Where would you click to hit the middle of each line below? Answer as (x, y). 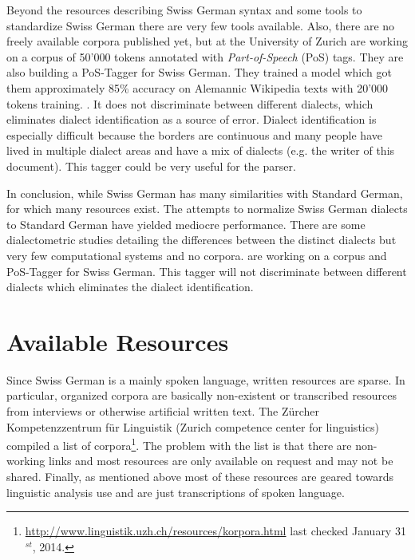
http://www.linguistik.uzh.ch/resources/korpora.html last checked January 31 (215, 531)
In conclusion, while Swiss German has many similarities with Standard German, (205, 193)
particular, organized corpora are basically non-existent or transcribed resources (202, 395)
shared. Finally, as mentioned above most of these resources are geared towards (200, 477)
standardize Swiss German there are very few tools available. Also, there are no (201, 25)
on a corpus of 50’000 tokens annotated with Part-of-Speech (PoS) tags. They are (205, 56)
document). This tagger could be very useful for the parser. (151, 166)
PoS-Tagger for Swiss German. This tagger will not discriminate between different (207, 271)
